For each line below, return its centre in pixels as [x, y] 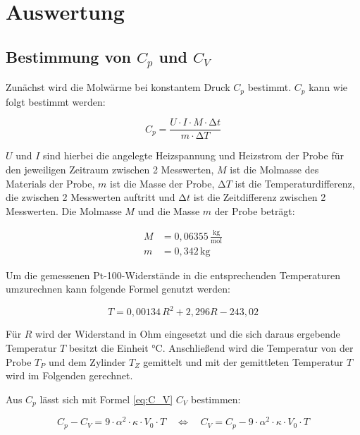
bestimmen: [216, 399]
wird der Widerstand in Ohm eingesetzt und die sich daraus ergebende [188, 334]
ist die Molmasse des [274, 170]
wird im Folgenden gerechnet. [69, 375]
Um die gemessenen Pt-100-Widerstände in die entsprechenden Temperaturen [173, 275]
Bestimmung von [68, 56]
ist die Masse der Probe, [162, 183]
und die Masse [169, 210]
